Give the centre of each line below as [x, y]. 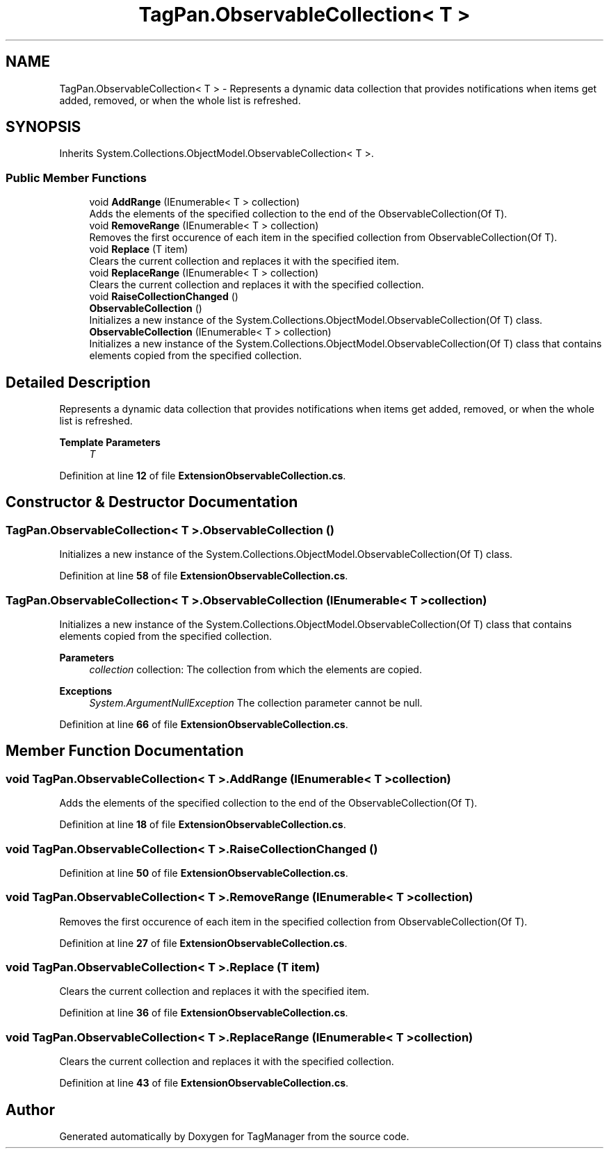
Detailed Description [78, 382]
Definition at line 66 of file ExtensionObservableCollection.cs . [204, 724]
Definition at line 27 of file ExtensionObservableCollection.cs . [203, 943]
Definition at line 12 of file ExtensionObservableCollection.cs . [203, 476]
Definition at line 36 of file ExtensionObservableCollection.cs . [204, 1013]
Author [30, 1110]
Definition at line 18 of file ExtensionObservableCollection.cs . [203, 825]
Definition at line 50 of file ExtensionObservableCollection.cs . [204, 873]
